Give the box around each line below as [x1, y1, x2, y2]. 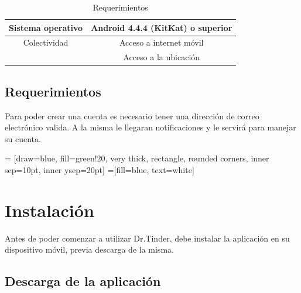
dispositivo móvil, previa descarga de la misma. [5, 243, 174, 256]
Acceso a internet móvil [119, 36, 204, 49]
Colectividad [23, 36, 69, 49]
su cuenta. [5, 132, 41, 144]
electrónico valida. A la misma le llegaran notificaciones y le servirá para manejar [5, 121, 296, 133]
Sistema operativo [9, 21, 83, 33]
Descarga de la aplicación [5, 272, 161, 290]
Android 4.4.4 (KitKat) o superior [91, 21, 232, 33]
